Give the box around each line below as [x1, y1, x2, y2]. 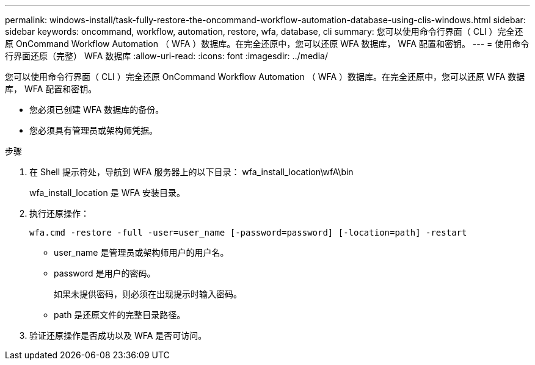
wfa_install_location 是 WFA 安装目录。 [29, 187, 186, 198]
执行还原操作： [29, 208, 89, 219]
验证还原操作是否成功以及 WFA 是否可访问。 [29, 330, 207, 341]
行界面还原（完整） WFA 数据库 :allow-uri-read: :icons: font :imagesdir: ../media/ [5, 51, 328, 61]
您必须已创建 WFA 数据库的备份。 [29, 104, 164, 115]
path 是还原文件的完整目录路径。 [54, 309, 186, 320]
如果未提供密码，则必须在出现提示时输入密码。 [54, 289, 242, 299]
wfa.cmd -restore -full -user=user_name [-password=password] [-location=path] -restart [29, 228, 467, 237]
